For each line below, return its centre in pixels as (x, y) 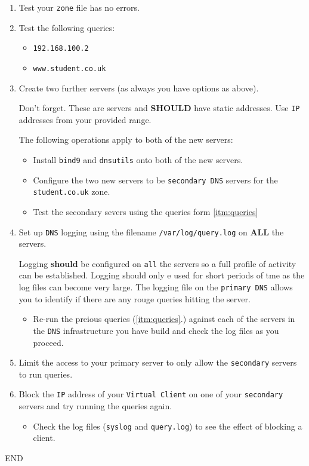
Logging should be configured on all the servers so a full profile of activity (157, 263)
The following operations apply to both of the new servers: (126, 140)
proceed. (48, 342)
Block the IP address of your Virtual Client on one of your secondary (151, 394)
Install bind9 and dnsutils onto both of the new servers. (138, 160)
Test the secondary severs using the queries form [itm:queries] (146, 211)
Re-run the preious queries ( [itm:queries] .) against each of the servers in (164, 319)
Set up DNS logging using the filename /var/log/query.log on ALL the (151, 232)
